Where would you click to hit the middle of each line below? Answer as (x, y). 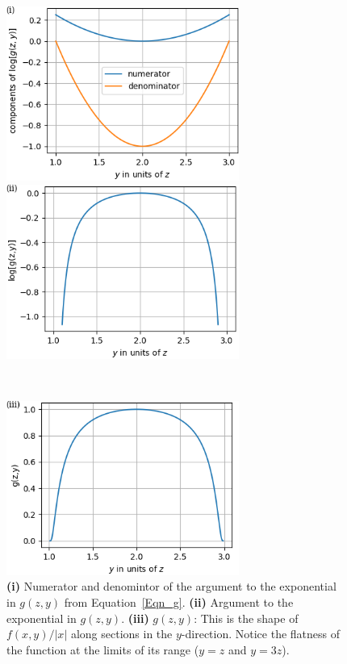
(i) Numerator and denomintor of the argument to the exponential (171, 586)
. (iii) (135, 618)
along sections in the (121, 634)
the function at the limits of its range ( (103, 649)
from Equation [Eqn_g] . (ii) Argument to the (179, 601)
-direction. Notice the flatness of (261, 634)
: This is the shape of (246, 618)
